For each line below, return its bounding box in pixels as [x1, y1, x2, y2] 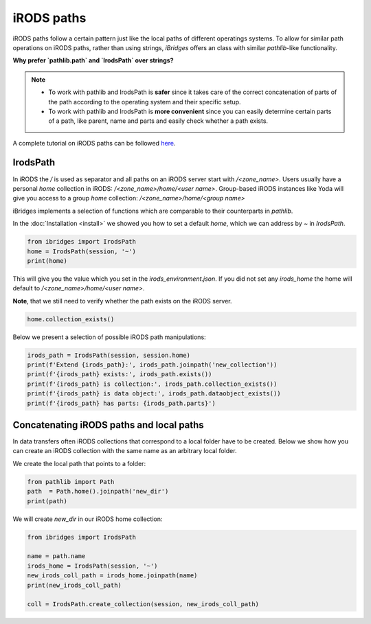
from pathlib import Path [27, 478, 115, 485]
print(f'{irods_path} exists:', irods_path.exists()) [27, 371, 212, 378]
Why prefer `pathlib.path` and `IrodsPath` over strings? [12, 56, 175, 65]
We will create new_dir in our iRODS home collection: [12, 515, 163, 523]
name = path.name [27, 553, 86, 560]
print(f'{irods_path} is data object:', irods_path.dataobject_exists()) [27, 390, 281, 397]
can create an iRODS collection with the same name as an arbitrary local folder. [12, 447, 237, 455]
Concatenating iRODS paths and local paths [12, 419, 204, 430]
